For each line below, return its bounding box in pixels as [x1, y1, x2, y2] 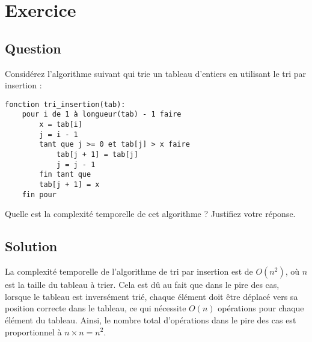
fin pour [22, 190, 57, 199]
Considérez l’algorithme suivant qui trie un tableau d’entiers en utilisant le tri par [5, 67, 307, 79]
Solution [5, 237, 58, 255]
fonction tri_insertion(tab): [5, 100, 126, 109]
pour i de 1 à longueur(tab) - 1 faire [22, 110, 182, 119]
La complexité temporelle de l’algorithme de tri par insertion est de [5, 265, 253, 278]
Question [5, 38, 61, 57]
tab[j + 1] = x [39, 180, 100, 189]
